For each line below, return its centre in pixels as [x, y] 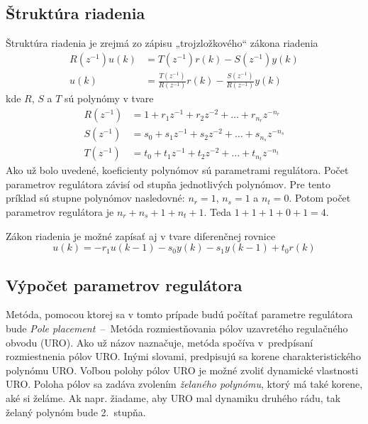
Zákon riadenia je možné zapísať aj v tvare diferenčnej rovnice [141, 235]
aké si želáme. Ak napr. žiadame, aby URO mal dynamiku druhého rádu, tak [173, 397]
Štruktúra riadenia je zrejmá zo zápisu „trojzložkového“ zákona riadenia [162, 43]
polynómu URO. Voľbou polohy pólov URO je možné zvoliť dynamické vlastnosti [182, 370]
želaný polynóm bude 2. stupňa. [76, 412]
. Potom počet [320, 198]
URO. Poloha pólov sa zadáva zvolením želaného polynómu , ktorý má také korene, [184, 384]
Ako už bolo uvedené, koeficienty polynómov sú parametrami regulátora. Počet [177, 170]
